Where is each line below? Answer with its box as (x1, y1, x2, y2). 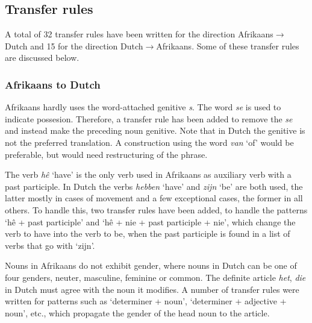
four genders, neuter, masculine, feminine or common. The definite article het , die (5, 271, 306, 283)
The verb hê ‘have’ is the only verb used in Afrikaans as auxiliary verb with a (5, 168, 292, 181)
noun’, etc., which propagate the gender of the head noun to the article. (5, 306, 270, 319)
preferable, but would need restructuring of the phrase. (5, 148, 208, 160)
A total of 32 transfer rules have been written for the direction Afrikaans (5, 28, 273, 40)
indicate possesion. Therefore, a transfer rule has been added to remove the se (5, 112, 293, 125)
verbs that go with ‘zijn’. (5, 239, 95, 251)
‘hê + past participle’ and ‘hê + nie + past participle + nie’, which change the (5, 215, 296, 228)
